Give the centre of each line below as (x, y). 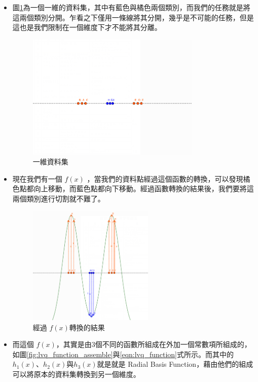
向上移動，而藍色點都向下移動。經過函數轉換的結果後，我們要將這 (144, 188)
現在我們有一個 (37, 178)
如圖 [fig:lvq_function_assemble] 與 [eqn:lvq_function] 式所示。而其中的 (123, 354)
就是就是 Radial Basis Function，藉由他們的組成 (175, 364)
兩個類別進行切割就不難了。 (59, 198)
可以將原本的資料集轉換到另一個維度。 (76, 374)
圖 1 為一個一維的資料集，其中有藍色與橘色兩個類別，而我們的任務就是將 (131, 7)
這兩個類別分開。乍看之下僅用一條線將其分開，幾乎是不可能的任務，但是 (133, 17)
